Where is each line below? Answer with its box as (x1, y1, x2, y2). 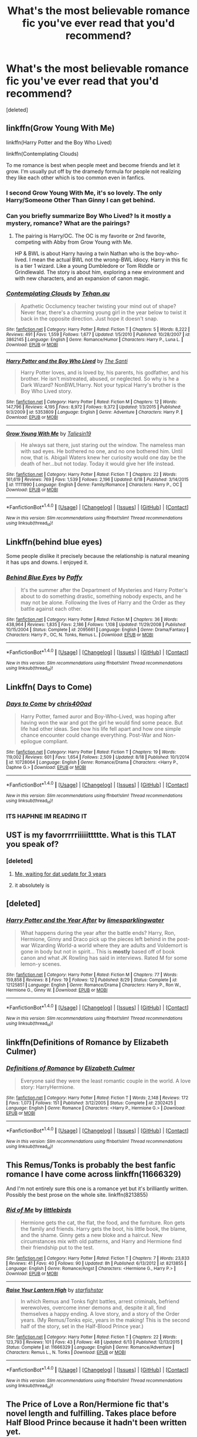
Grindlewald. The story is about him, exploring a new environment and (14, 268, 185, 275)
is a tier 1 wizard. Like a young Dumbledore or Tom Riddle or (14, 262, 160, 269)
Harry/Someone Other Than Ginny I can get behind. (6, 196, 155, 204)
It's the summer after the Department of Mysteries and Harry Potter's (20, 587, 188, 594)
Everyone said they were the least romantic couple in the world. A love (20, 1077, 191, 1084)
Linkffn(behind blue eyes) (6, 537, 103, 547)
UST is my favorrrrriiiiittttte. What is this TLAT (6, 830, 176, 840)
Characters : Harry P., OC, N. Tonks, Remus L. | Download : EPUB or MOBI (6, 632, 154, 638)
